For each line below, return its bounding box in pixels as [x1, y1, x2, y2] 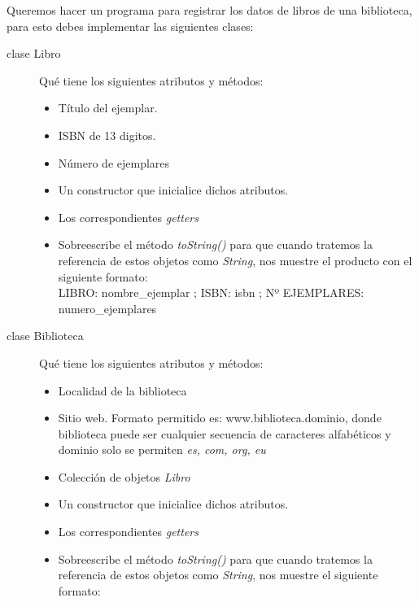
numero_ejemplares [58, 299, 157, 316]
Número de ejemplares [58, 154, 170, 171]
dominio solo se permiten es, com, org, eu [58, 441, 266, 458]
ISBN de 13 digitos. [58, 126, 156, 143]
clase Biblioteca [7, 327, 84, 344]
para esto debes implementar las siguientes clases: [7, 17, 254, 34]
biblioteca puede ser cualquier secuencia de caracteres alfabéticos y [58, 425, 391, 442]
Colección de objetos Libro [58, 468, 190, 485]
